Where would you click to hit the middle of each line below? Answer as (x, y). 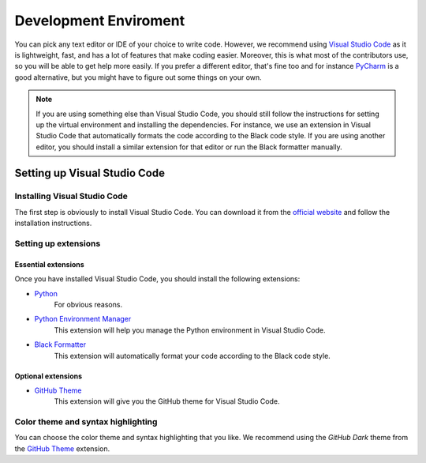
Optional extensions (49, 376)
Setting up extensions (58, 243)
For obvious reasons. (88, 304)
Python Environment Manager (83, 319)
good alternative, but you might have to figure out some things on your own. (138, 77)
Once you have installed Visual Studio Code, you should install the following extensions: (157, 279)
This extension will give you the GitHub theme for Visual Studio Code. (167, 401)
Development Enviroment (100, 21)
